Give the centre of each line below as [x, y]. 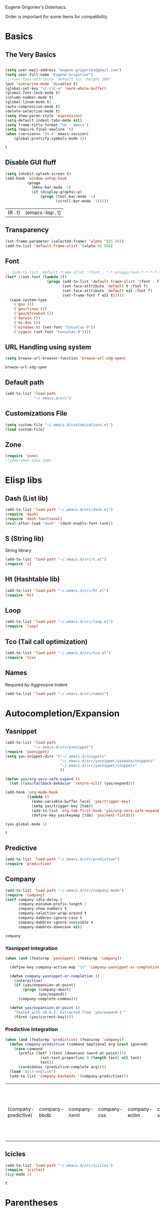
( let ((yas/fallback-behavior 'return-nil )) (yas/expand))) [72, 784]
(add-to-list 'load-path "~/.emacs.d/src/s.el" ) [56, 559]
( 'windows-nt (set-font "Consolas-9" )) [55, 327]
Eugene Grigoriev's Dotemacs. [36, 7]
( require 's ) [18, 564]
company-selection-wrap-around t [52, 913]
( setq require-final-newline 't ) [39, 130]
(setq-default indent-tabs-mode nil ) [44, 120]
